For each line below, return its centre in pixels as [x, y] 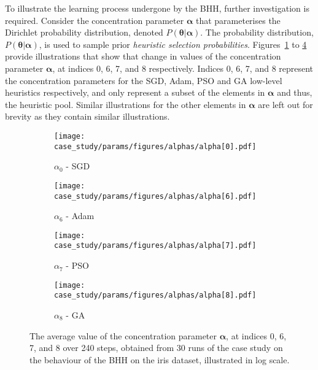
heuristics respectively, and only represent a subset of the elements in [135, 92]
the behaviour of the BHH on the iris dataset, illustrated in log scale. [160, 359]
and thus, [295, 92]
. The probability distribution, [257, 32]
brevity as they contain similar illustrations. [87, 116]
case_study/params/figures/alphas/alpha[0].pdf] [155, 146]
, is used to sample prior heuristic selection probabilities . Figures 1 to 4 [173, 44]
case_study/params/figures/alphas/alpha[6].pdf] [155, 196]
